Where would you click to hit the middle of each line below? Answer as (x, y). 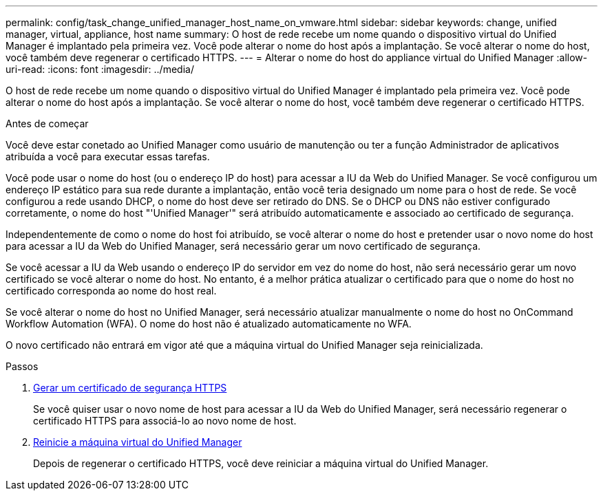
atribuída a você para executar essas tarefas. (108, 157)
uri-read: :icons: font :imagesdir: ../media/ (100, 69)
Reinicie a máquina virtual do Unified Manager (138, 442)
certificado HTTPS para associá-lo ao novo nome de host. (165, 421)
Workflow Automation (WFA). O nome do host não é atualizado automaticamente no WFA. (209, 324)
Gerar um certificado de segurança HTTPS (130, 388)
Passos (22, 366)
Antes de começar (47, 123)
